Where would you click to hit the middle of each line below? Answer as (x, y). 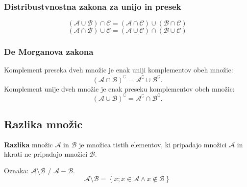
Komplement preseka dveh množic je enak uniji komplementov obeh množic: (119, 70)
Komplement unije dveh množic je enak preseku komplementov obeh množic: (119, 88)
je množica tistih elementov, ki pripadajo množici (153, 144)
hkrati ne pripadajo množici (46, 154)
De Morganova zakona (49, 52)
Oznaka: (16, 171)
